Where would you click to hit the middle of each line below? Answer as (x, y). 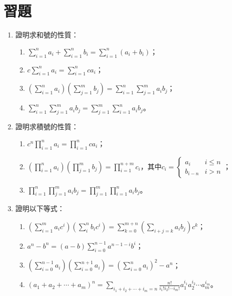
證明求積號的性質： (47, 127)
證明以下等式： (40, 208)
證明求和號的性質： (47, 35)
